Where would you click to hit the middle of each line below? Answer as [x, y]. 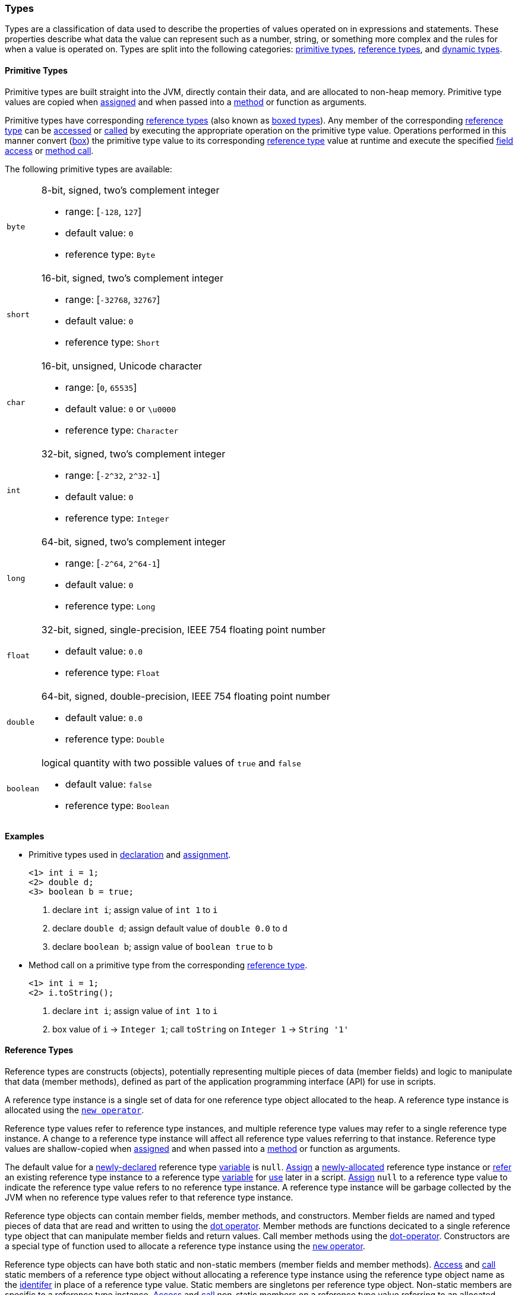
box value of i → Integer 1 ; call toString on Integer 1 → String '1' [200, 1029]
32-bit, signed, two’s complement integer [133, 454]
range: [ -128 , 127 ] [103, 211]
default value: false [108, 784]
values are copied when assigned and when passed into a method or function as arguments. [186, 102]
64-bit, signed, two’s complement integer [133, 541]
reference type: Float [113, 672]
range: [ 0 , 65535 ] [101, 387]
